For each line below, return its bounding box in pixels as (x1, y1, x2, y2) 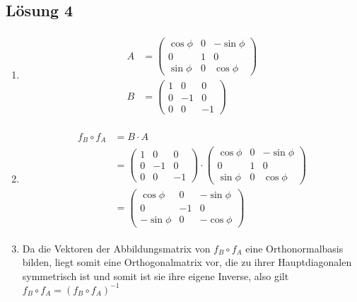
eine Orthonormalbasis (245, 240, 344, 255)
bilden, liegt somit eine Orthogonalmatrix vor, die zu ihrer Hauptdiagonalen (22, 255, 352, 269)
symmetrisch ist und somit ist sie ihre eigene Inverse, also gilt (22, 268, 289, 283)
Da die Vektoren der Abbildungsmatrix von (22, 240, 211, 255)
